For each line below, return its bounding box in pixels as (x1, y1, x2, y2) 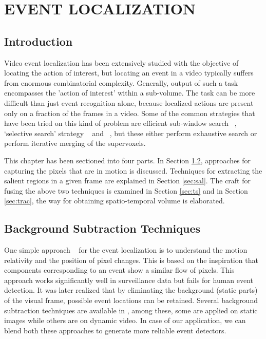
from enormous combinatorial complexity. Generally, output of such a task (4, 77, 238, 88)
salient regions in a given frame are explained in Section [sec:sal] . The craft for (4, 175, 251, 186)
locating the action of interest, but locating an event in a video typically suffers (4, 67, 254, 78)
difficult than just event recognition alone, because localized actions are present (4, 97, 254, 108)
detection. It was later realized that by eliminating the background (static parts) (4, 285, 258, 295)
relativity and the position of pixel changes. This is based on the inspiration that (4, 254, 258, 265)
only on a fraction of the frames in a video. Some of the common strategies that (4, 107, 255, 118)
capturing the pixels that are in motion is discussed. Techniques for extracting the (4, 165, 262, 176)
